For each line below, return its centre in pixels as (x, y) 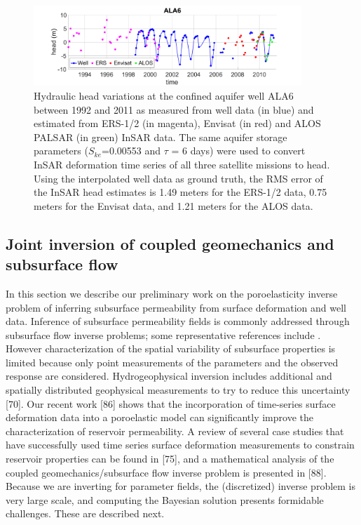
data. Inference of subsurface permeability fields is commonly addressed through (178, 321)
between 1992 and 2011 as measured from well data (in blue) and (174, 109)
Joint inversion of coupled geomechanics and (170, 243)
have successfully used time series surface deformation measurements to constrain (180, 445)
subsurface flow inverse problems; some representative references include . (163, 334)
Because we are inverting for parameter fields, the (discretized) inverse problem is (180, 486)
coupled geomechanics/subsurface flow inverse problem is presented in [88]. (166, 472)
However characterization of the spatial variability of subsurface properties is (171, 348)
